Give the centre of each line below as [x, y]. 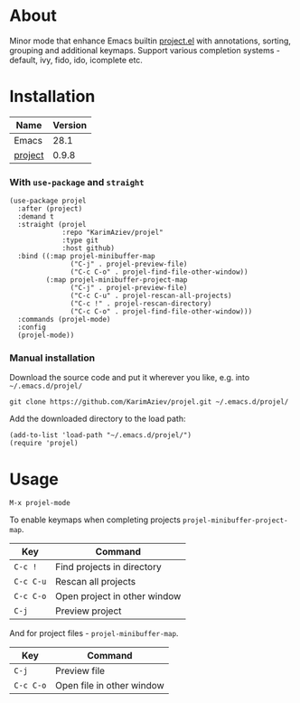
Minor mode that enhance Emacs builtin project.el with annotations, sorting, [150, 41]
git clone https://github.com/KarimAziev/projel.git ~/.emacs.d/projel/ [149, 402]
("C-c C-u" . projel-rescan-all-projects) [151, 296]
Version [70, 125]
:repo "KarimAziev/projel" [113, 233]
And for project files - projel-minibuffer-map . [94, 633]
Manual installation [52, 358]
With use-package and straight [77, 182]
